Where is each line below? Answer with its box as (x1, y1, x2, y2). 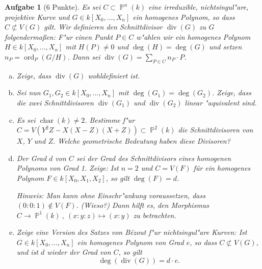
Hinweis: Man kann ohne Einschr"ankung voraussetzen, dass (16, 190, 205, 200)
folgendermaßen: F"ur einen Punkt (5, 31, 113, 42)
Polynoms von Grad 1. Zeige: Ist (16, 163, 119, 173)
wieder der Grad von (47, 247, 111, 257)
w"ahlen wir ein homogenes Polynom (136, 31, 251, 42)
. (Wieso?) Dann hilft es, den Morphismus (76, 200, 209, 210)
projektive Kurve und (5, 11, 70, 22)
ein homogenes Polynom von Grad (77, 236, 184, 247)
